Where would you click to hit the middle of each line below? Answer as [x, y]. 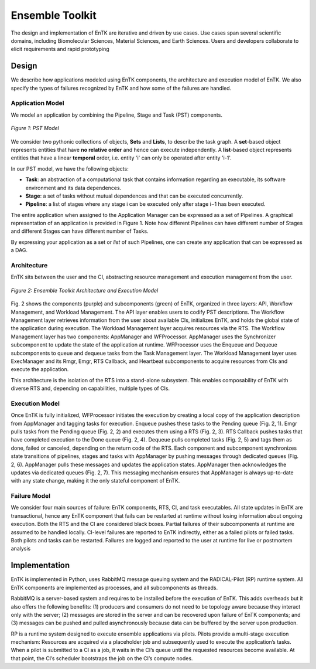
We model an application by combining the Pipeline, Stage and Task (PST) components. [116, 115]
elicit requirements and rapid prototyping [60, 49]
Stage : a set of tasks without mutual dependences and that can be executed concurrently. [134, 196]
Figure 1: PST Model [35, 128]
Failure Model [31, 496]
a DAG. [19, 250]
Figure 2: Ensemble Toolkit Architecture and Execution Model [85, 290]
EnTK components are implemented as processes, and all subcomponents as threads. [114, 588]
